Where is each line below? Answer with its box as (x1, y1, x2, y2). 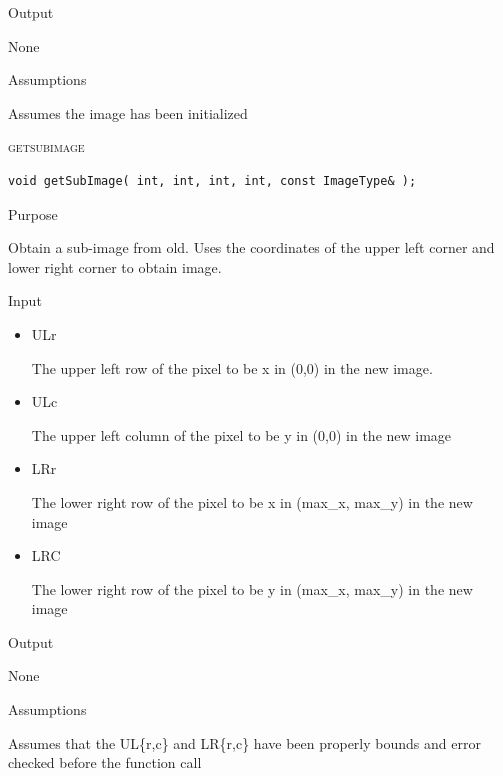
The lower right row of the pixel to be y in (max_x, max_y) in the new (31, 578, 473, 599)
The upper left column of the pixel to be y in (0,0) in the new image (31, 424, 452, 445)
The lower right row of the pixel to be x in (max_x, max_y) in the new (31, 491, 473, 512)
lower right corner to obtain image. (8, 256, 222, 277)
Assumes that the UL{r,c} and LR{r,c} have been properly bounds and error (8, 732, 481, 753)
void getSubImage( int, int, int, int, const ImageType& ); (8, 173, 417, 188)
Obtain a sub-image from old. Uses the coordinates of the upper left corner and (8, 237, 495, 258)
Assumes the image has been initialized (8, 102, 248, 123)
